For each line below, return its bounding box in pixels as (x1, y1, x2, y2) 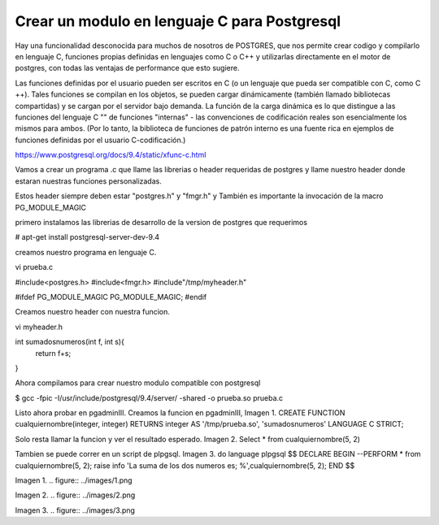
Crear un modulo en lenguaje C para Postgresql (15, 12, 341, 30)
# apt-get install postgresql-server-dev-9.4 (15, 232, 160, 242)
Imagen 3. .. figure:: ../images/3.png (15, 505, 136, 515)
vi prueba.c (15, 262, 54, 272)
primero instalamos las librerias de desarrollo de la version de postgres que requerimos (15, 218, 308, 228)
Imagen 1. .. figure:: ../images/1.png (15, 475, 133, 485)
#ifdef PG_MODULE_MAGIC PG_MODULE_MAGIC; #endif (15, 292, 207, 302)
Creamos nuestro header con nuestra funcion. (15, 307, 171, 317)
